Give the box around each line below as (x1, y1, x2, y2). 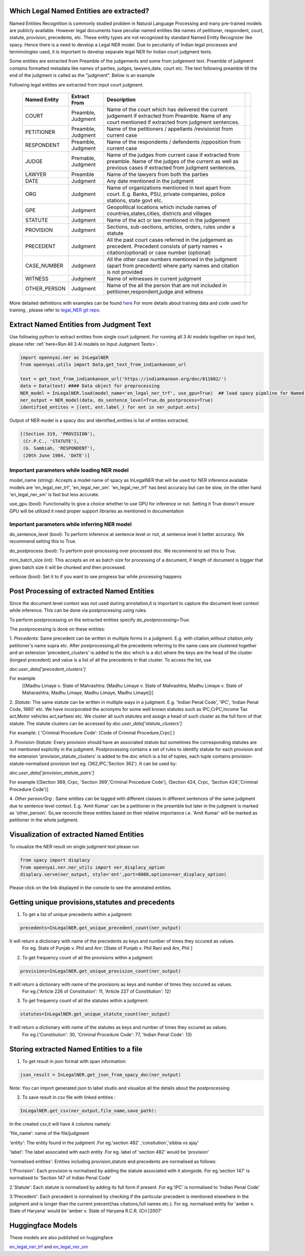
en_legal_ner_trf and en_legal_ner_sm (9, 1244, 88, 1250)
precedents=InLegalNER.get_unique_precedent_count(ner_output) (20, 925, 181, 931)
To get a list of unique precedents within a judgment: (22, 911, 133, 917)
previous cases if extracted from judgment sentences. (107, 164, 236, 172)
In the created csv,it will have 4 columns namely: (9, 1121, 111, 1127)
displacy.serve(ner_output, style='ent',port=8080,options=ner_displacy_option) (20, 872, 227, 877)
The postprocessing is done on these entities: (9, 626, 105, 632)
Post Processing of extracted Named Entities (9, 587, 155, 595)
